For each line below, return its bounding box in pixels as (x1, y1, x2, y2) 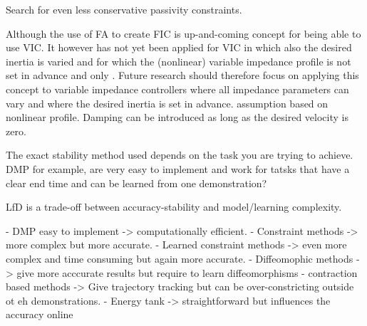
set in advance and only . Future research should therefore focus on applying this (6, 68, 359, 83)
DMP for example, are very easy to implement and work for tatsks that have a (6, 161, 350, 176)
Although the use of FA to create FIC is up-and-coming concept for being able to (6, 26, 361, 41)
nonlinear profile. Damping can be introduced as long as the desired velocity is (6, 110, 348, 125)
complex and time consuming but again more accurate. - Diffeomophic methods (6, 251, 353, 265)
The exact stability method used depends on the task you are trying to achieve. (6, 147, 353, 162)
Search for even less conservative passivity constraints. (6, 2, 242, 16)
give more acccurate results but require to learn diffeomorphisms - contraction (16, 265, 358, 280)
